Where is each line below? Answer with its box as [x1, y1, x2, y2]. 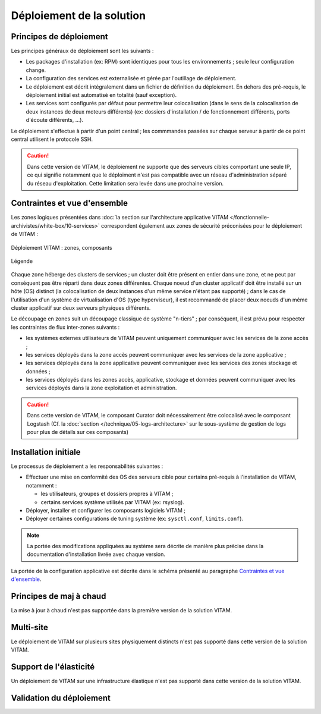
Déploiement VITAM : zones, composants [11, 244, 112, 251]
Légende [11, 257, 33, 265]
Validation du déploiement [11, 693, 111, 703]
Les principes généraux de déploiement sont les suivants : [11, 48, 154, 55]
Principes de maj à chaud [11, 592, 106, 602]
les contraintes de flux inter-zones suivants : [11, 323, 120, 331]
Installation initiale [11, 446, 81, 457]
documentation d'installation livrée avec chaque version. [27, 551, 166, 558]
